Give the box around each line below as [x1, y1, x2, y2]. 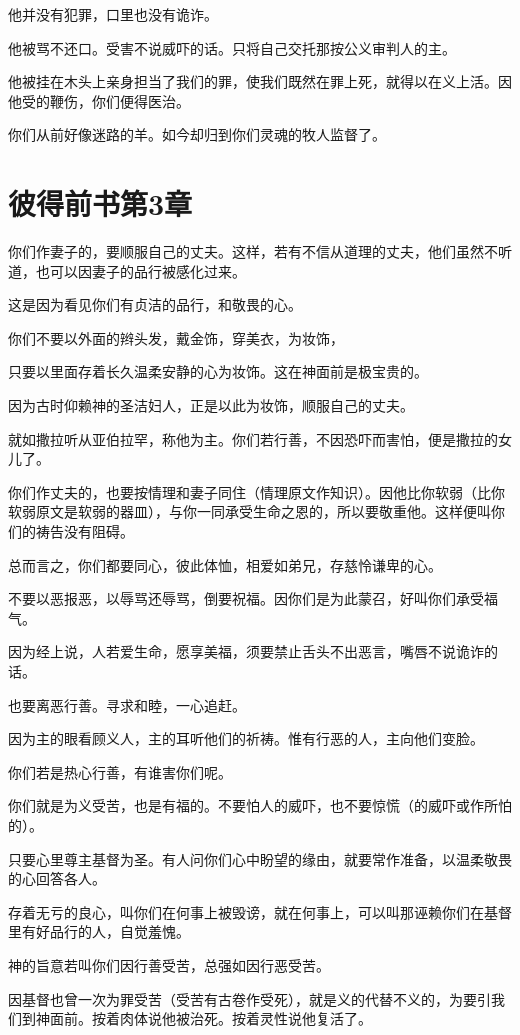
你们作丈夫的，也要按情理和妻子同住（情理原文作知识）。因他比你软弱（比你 [8, 481, 505, 502]
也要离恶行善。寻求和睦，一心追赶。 [8, 694, 246, 715]
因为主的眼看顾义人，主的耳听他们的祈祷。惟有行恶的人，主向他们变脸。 [8, 728, 484, 749]
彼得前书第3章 [8, 183, 193, 224]
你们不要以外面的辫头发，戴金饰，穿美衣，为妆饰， [8, 327, 344, 348]
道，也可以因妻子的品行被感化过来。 [8, 260, 246, 281]
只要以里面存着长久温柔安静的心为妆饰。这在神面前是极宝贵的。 [8, 361, 428, 382]
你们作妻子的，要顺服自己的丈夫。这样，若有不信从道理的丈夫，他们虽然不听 [8, 241, 512, 262]
